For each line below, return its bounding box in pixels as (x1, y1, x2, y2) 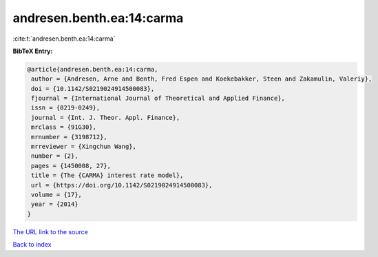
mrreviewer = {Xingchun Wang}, (31, 143, 137, 151)
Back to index (12, 240, 52, 249)
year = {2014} (31, 201, 78, 208)
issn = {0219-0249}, (31, 104, 101, 112)
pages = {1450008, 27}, (31, 162, 112, 169)
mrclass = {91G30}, (31, 123, 96, 131)
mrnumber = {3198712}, (31, 133, 108, 141)
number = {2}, (31, 152, 78, 160)
